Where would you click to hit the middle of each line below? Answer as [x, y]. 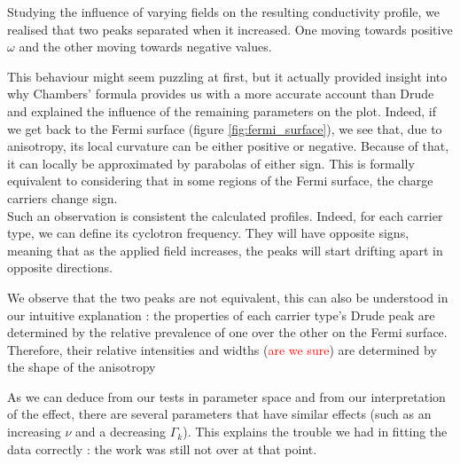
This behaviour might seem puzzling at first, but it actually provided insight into [227, 76]
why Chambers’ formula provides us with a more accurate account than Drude [221, 94]
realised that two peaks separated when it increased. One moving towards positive [230, 29]
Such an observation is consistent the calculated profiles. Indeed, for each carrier [225, 215]
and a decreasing [121, 432]
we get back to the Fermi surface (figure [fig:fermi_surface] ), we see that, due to [225, 128]
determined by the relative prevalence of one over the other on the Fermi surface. [227, 332]
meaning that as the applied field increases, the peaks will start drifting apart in [225, 250]
